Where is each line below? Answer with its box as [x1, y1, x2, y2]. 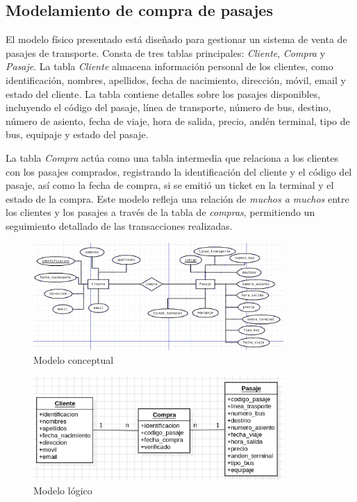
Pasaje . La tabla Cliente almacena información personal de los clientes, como [6, 59, 333, 74]
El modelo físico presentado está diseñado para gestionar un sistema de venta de [6, 32, 347, 47]
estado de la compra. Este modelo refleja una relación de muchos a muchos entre [6, 191, 349, 206]
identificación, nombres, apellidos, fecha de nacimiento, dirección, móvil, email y [6, 72, 346, 87]
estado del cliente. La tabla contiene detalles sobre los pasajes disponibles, [6, 86, 321, 101]
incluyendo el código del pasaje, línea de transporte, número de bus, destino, [6, 100, 331, 115]
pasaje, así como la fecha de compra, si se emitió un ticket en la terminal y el [6, 178, 334, 192]
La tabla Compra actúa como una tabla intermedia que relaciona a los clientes [6, 150, 339, 165]
